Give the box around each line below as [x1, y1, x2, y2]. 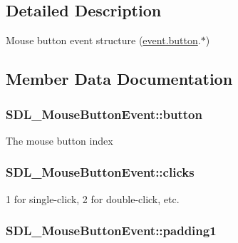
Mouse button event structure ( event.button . [6, 33, 201, 48]
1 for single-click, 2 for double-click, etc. [6, 191, 180, 206]
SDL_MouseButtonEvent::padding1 [6, 222, 217, 239]
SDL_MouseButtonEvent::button [6, 105, 202, 123]
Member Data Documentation [6, 68, 233, 90]
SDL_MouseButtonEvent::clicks [6, 163, 195, 181]
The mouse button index [6, 133, 113, 148]
